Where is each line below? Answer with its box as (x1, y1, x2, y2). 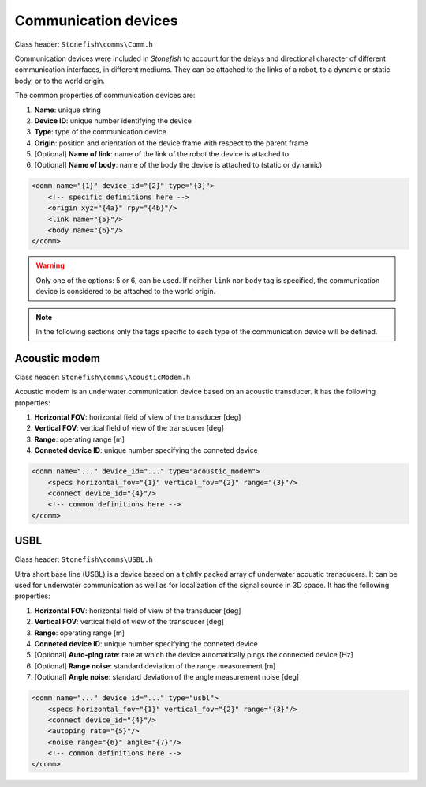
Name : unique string (34, 105, 102, 115)
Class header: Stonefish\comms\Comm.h (14, 40, 154, 49)
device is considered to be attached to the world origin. (35, 287, 216, 296)
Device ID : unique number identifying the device (34, 115, 192, 126)
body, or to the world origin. (14, 76, 106, 85)
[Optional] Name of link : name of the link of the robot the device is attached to (34, 149, 290, 159)
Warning (35, 261, 65, 270)
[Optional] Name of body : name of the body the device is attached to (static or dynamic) (34, 160, 323, 170)
